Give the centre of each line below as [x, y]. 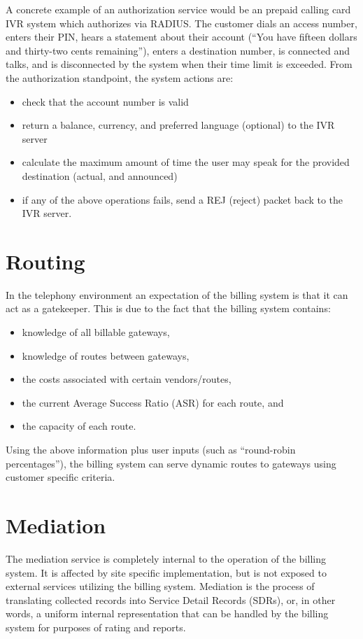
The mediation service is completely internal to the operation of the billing [166, 558]
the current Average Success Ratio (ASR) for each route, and [153, 402]
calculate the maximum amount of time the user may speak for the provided [186, 162]
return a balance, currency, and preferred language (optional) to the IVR [178, 125]
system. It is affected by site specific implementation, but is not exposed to [166, 572]
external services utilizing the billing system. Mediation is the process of [160, 586]
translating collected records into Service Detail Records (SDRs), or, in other [171, 599]
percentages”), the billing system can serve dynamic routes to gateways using [171, 463]
